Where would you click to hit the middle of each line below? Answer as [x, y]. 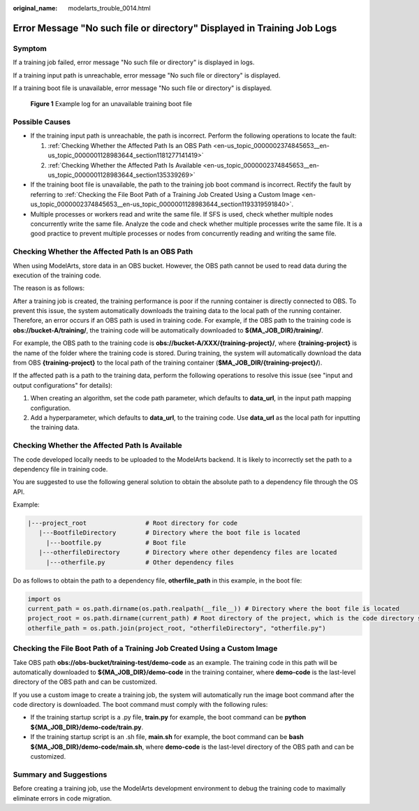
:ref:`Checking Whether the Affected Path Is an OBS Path [130, 145]
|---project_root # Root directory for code [133, 523]
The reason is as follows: [49, 288]
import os [44, 599]
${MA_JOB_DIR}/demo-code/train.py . [87, 727]
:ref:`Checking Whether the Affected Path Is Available [125, 165]
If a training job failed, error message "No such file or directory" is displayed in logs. [134, 62]
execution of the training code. [57, 275]
